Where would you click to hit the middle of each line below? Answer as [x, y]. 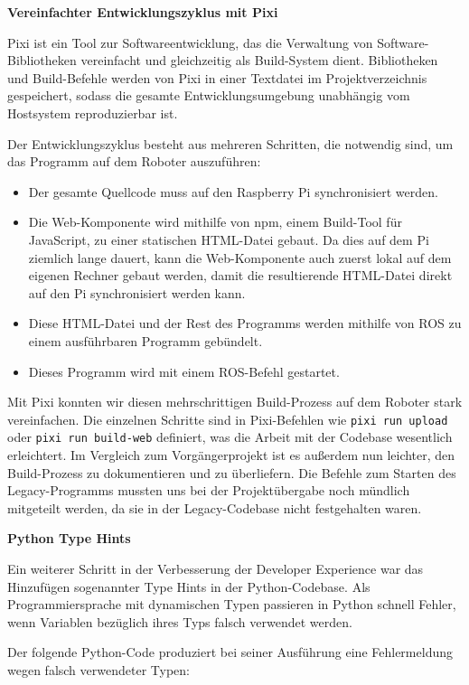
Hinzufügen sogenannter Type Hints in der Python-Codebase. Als [189, 586]
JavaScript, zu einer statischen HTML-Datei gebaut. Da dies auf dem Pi [229, 239]
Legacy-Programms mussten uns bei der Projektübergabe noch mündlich [209, 490]
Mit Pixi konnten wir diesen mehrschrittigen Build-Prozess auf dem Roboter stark [235, 402]
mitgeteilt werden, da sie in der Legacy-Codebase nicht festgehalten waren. [215, 507]
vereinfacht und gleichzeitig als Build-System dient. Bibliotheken [259, 60]
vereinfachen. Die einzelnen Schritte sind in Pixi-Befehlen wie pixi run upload [228, 419]
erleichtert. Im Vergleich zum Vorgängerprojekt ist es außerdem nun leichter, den [231, 455]
